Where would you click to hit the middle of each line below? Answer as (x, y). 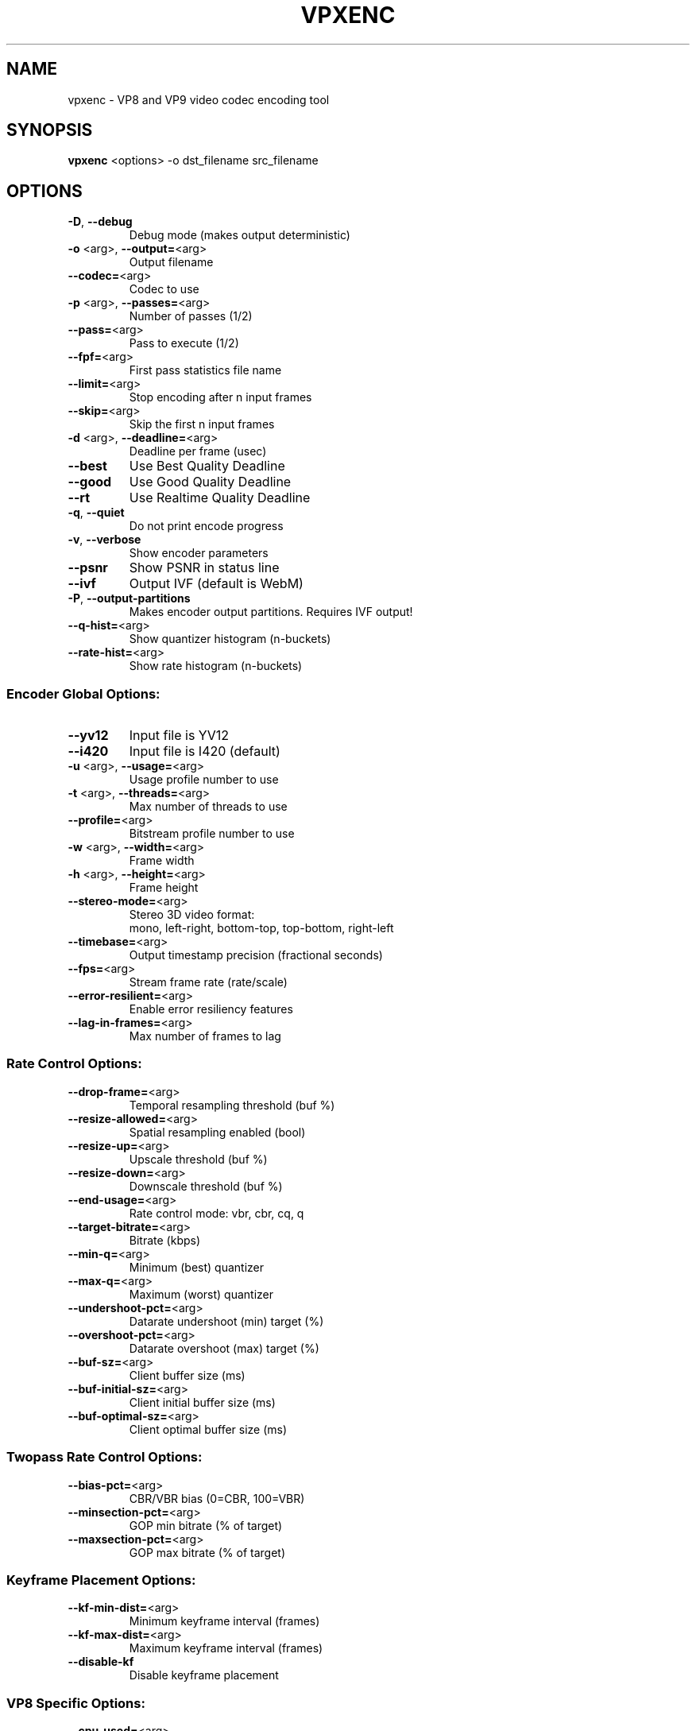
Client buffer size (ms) (187, 1375)
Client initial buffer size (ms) (202, 1402)
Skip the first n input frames (202, 424)
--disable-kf (101, 1662)
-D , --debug (100, 222)
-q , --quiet (96, 513)
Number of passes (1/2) (191, 316)
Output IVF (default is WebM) (216, 584)
